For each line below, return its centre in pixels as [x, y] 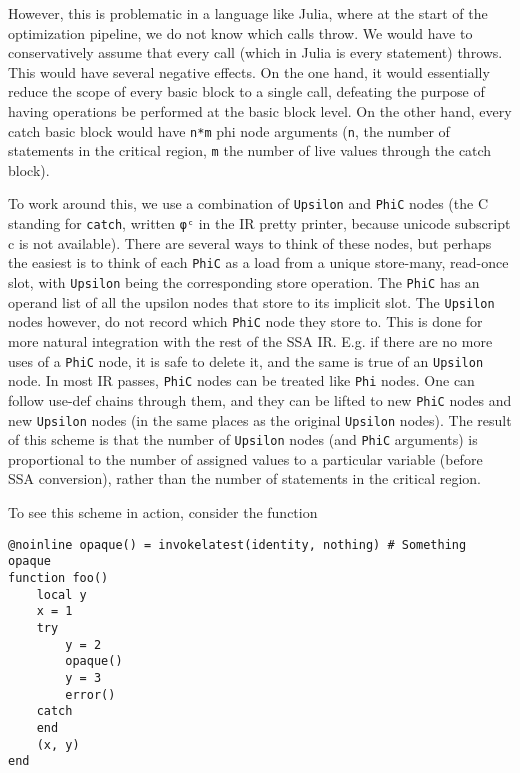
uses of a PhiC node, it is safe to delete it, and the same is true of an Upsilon [246, 360]
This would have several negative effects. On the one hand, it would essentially [249, 71]
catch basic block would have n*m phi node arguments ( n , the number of [229, 130]
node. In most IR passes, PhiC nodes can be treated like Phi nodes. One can [241, 380]
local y [61, 594]
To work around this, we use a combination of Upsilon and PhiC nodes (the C [248, 203]
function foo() [58, 577]
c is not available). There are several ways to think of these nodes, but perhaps [250, 242]
